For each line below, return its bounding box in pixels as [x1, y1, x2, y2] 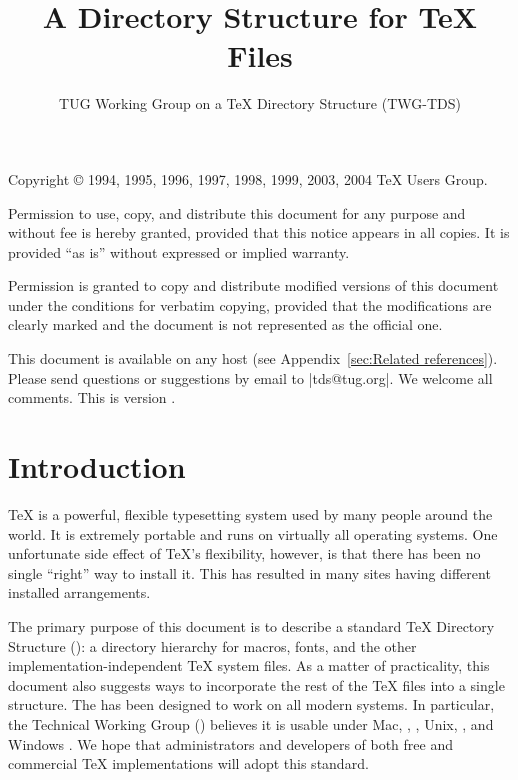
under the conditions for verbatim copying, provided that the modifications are [8, 294, 492, 315]
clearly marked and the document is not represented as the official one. [8, 314, 443, 335]
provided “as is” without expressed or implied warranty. [8, 241, 350, 262]
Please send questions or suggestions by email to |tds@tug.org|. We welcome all [8, 367, 493, 388]
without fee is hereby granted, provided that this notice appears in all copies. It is [8, 222, 510, 243]
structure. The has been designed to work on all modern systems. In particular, [8, 694, 495, 715]
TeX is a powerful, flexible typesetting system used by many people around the [8, 503, 493, 524]
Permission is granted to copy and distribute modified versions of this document [8, 275, 499, 296]
